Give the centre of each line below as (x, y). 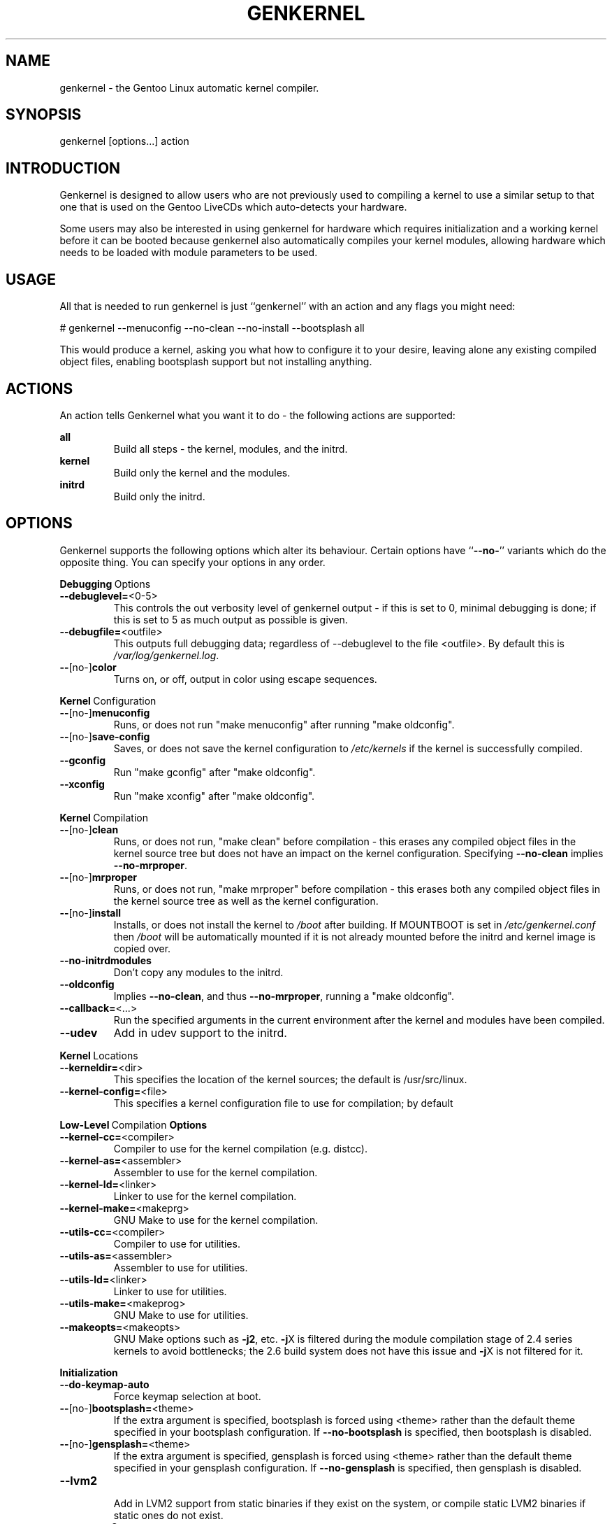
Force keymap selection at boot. (187, 1396)
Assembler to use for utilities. (181, 1267)
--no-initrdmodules (105, 960)
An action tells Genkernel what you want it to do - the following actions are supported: (257, 415)
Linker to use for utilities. (170, 1291)
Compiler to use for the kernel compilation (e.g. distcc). (240, 1148)
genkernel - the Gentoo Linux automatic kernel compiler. (189, 87)
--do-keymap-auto (104, 1384)
